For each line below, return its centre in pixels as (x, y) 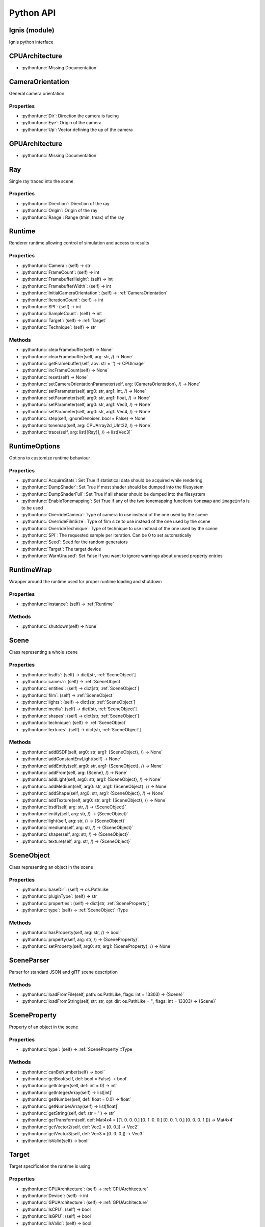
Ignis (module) (32, 30)
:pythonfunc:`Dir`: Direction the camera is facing (70, 116)
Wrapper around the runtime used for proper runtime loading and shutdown (85, 582)
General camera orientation (37, 93)
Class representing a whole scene (43, 652)
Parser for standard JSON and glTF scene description (63, 972)
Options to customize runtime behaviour (50, 458)
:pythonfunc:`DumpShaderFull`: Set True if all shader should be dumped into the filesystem (113, 494)
